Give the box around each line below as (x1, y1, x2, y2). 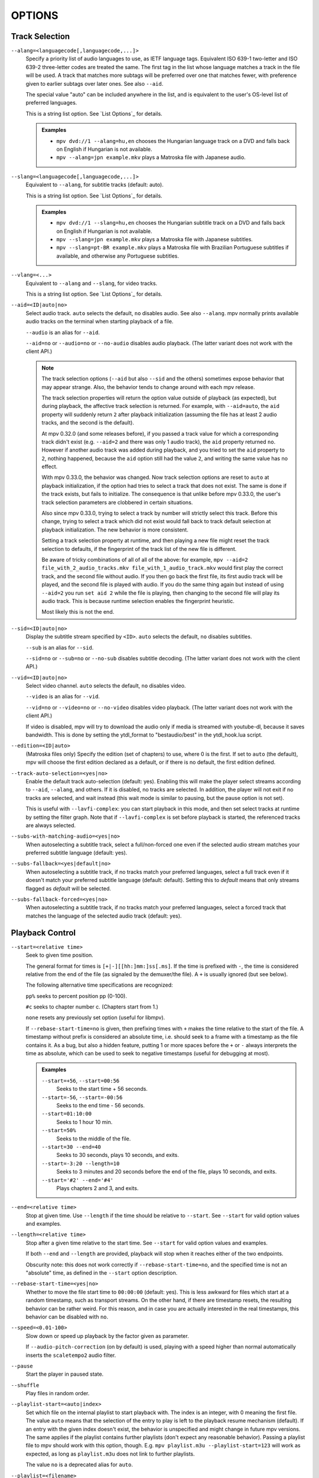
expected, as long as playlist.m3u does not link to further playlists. (25, 1450, 195, 1457)
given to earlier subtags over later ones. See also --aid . (25, 80, 164, 87)
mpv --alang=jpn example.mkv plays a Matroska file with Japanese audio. (56, 154, 246, 161)
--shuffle (11, 1382, 40, 1389)
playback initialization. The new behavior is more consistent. (41, 526, 188, 533)
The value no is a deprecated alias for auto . (25, 1461, 133, 1469)
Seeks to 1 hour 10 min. (56, 1118, 113, 1126)
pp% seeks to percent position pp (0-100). (25, 992, 127, 999)
